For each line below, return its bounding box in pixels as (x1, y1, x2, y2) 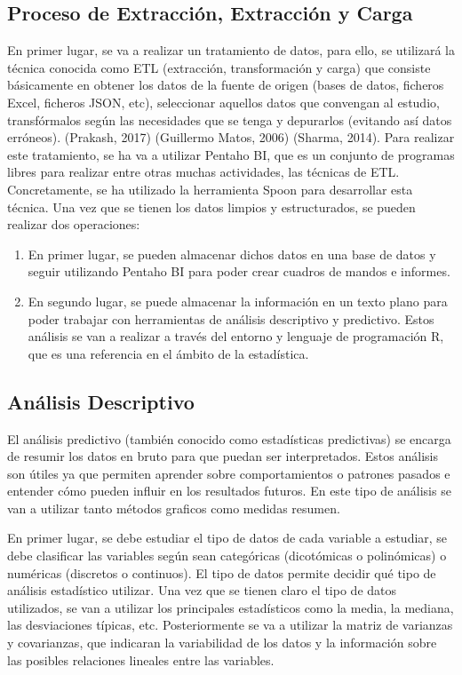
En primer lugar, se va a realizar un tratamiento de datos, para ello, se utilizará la (7, 41, 455, 60)
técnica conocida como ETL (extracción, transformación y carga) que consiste (7, 58, 431, 76)
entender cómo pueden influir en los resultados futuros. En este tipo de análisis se (7, 481, 451, 500)
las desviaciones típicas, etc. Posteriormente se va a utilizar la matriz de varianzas (7, 615, 453, 634)
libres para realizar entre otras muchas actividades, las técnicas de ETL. (7, 163, 400, 181)
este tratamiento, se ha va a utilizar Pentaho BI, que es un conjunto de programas (7, 145, 455, 163)
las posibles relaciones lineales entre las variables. (7, 650, 275, 669)
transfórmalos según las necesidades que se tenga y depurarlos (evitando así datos (7, 110, 452, 129)
